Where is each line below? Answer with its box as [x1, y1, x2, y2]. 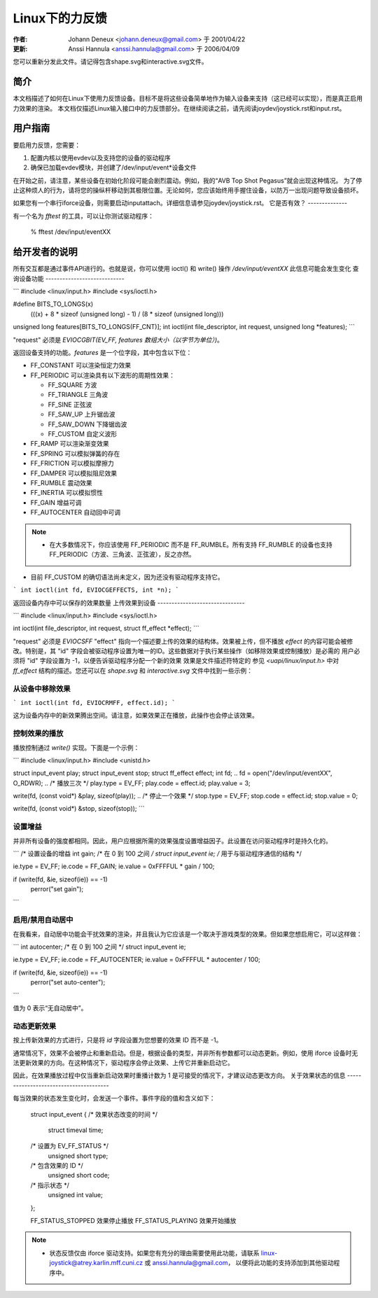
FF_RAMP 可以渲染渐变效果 [30, 440, 110, 448]
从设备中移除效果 [13, 683, 71, 693]
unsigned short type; [48, 1152, 108, 1160]
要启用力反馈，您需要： [13, 141, 80, 149]
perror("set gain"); [30, 885, 84, 893]
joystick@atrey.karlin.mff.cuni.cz [49, 1259, 143, 1267]
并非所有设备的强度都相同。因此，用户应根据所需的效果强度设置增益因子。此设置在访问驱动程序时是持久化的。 [13, 837, 332, 845]
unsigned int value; [48, 1191, 103, 1199]
